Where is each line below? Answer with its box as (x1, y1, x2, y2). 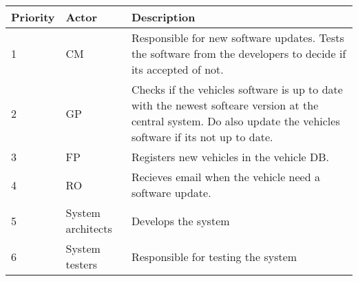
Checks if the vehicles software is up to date (131, 81, 343, 97)
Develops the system (131, 212, 230, 229)
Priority (11, 9, 55, 25)
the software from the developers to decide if (131, 45, 346, 61)
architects (65, 220, 112, 236)
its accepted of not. (131, 61, 224, 77)
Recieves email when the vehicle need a (131, 169, 320, 185)
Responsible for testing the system (131, 248, 297, 264)
